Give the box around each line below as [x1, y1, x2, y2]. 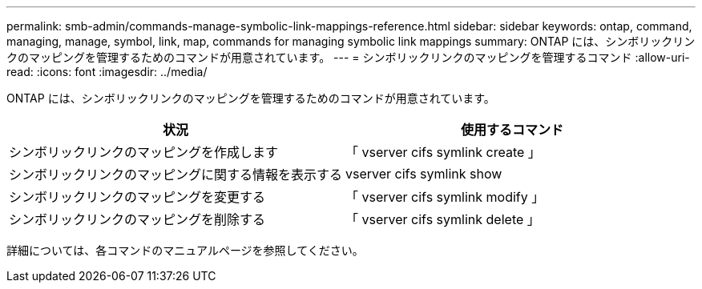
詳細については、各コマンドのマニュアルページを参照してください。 [6, 243, 364, 257]
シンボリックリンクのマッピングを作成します [9, 144, 279, 160]
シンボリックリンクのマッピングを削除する [9, 211, 266, 227]
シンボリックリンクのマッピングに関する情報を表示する [9, 167, 343, 183]
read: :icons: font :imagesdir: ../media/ [6, 65, 208, 78]
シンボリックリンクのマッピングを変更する [9, 189, 266, 205]
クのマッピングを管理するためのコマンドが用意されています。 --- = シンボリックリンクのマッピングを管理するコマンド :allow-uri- [6, 50, 690, 64]
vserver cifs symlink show [345, 166, 502, 182]
